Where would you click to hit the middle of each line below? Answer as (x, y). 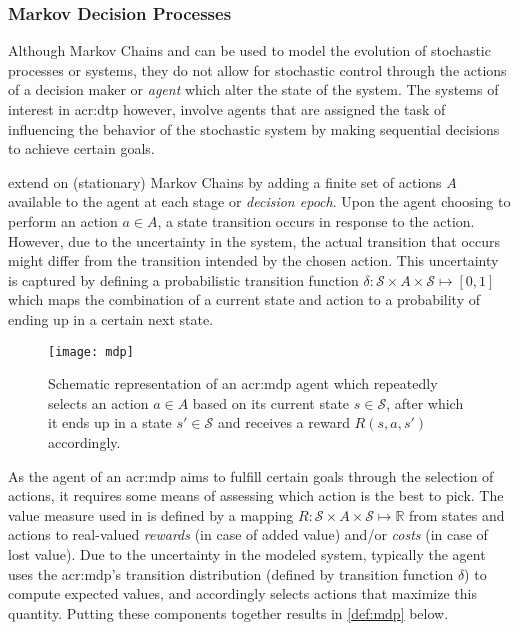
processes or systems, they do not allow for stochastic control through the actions (257, 69)
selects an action (98, 402)
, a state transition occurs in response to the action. (316, 220)
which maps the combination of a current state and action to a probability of (244, 299)
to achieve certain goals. (81, 148)
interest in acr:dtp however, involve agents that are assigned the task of (227, 109)
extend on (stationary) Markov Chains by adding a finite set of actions (225, 181)
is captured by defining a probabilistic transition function (183, 279)
